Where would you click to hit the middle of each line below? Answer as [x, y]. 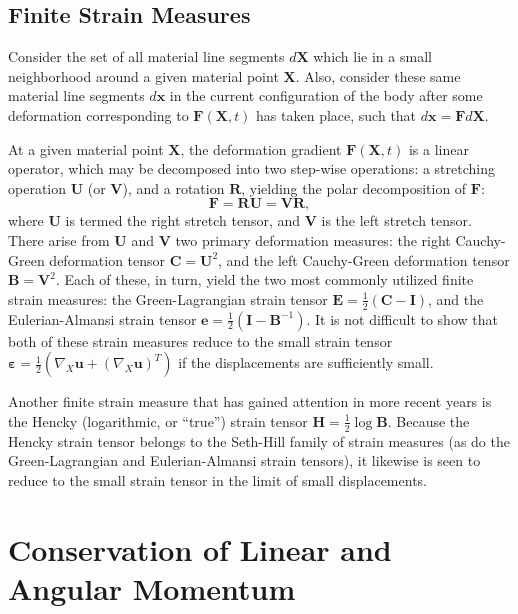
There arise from [59, 239]
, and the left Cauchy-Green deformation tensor [364, 259]
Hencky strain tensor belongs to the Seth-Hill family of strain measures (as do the [259, 440]
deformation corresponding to [98, 114]
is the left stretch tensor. [396, 220]
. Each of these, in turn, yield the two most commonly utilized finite [264, 279]
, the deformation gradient [261, 148]
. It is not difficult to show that [402, 318]
